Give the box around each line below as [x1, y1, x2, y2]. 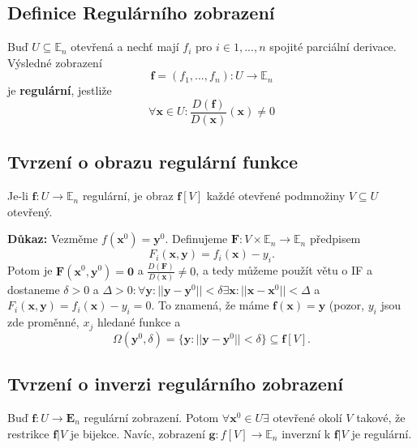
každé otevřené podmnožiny [206, 187, 346, 204]
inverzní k [282, 425, 331, 442]
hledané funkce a [97, 314, 181, 331]
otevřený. [7, 203, 53, 220]
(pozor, [329, 297, 365, 314]
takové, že [356, 408, 406, 425]
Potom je [7, 262, 53, 279]
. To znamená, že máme [151, 297, 269, 314]
